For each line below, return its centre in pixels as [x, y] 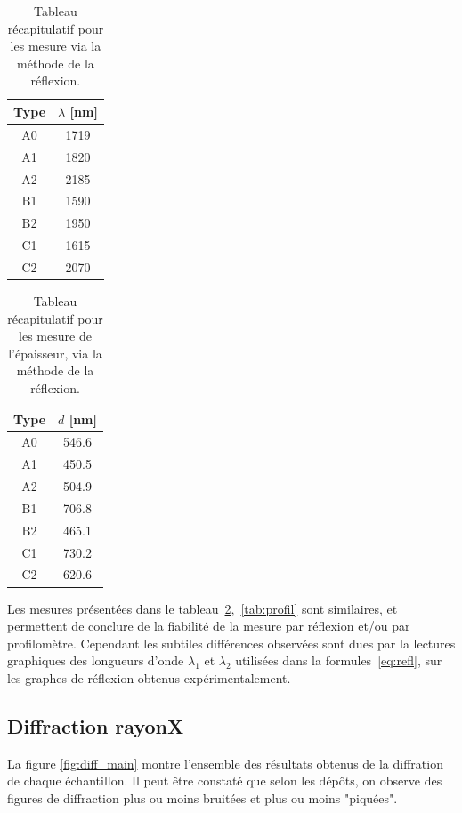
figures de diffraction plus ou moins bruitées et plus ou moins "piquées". [203, 797]
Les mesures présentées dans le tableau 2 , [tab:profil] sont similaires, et [203, 608]
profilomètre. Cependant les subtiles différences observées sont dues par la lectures [231, 643]
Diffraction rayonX [96, 725]
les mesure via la [56, 46]
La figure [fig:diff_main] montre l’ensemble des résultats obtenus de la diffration [225, 763]
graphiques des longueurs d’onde [96, 660]
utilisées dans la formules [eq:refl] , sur [339, 660]
